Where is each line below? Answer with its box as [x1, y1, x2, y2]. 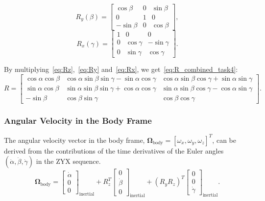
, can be [212, 134, 236, 145]
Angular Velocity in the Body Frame [4, 114, 152, 126]
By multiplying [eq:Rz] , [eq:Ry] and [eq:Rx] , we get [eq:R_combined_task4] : [4, 64, 238, 74]
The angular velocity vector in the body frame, [4, 134, 145, 145]
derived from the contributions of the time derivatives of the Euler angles [4, 145, 224, 156]
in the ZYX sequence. [36, 156, 101, 166]
